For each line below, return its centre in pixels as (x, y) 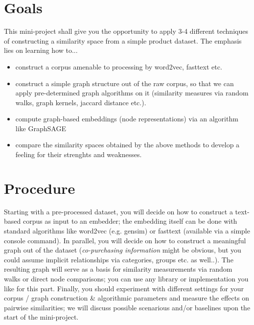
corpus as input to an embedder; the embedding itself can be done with (130, 221)
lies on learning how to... (41, 50)
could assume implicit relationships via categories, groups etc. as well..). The (119, 259)
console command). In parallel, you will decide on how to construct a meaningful (125, 240)
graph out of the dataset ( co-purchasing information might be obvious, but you (123, 250)
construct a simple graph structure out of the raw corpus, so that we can (125, 83)
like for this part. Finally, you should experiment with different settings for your (124, 288)
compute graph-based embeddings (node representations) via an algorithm (127, 119)
